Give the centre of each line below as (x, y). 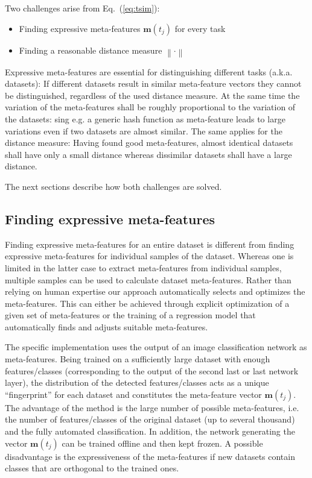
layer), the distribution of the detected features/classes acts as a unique (137, 382)
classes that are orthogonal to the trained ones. (92, 468)
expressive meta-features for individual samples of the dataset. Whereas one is (149, 256)
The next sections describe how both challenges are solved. (113, 186)
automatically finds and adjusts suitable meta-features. (107, 326)
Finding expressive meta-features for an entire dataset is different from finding (150, 244)
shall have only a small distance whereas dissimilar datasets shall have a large (148, 154)
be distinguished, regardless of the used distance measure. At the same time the (152, 95)
